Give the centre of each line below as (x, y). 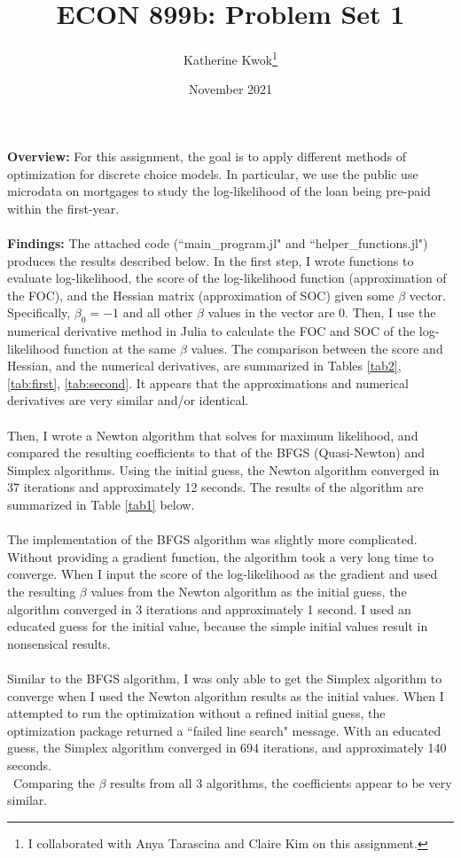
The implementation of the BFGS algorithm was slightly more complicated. (212, 539)
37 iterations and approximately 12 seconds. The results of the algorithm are (215, 487)
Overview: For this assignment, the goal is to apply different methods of (207, 156)
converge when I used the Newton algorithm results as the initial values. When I (226, 695)
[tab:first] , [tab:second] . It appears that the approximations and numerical (208, 382)
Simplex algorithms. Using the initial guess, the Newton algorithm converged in (223, 469)
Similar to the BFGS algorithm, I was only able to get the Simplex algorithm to (225, 678)
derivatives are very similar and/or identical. (128, 400)
